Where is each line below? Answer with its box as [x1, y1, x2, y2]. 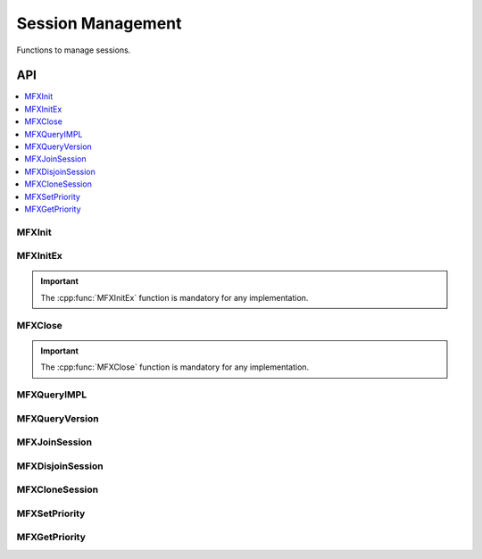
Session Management [16, 13, 182, 33]
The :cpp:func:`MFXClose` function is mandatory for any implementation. [40, 362, 310, 372]
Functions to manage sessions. [16, 45, 131, 55]
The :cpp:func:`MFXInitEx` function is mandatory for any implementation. [40, 292, 309, 303]
